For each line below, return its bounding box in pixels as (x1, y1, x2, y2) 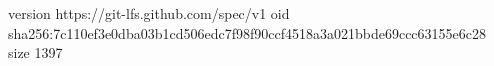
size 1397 (8, 42, 63, 63)
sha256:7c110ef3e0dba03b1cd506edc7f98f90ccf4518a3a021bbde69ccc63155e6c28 (8, 22, 487, 43)
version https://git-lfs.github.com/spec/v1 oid (8, 3, 290, 23)
